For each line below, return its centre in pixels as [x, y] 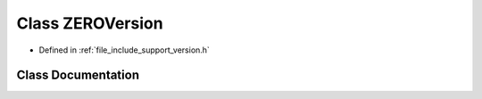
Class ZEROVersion [90, 23]
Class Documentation [78, 75]
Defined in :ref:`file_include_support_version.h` [124, 50]
